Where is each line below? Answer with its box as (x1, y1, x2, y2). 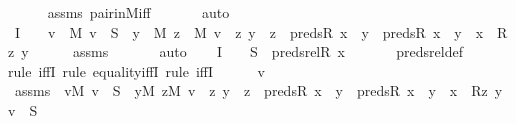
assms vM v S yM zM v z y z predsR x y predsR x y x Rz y (14, 80, 503, 101)
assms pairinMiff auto (47, 2, 230, 22)
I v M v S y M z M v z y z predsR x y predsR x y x (14, 21, 484, 42)
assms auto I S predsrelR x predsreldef (72, 41, 463, 62)
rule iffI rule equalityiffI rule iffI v (8, 60, 265, 81)
